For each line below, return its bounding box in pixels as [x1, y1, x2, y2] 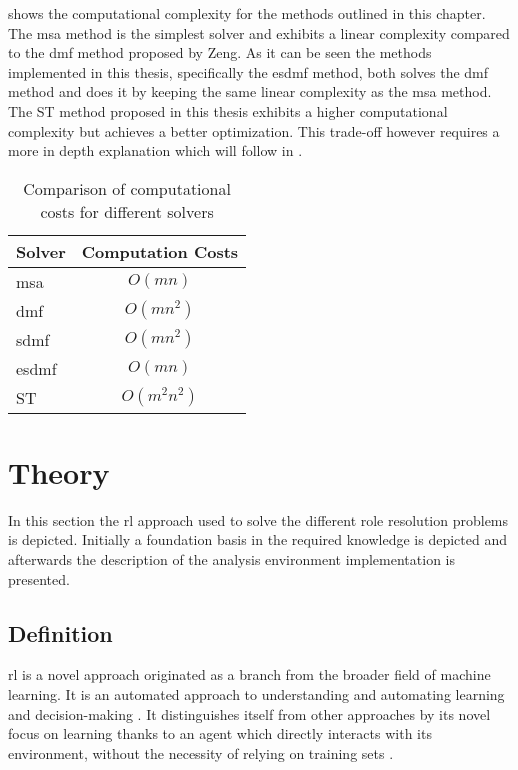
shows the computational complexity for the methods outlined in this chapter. [8, 3, 486, 23]
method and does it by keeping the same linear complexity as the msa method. [8, 81, 492, 102]
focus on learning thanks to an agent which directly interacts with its [8, 723, 432, 744]
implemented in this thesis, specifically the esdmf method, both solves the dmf [8, 61, 489, 82]
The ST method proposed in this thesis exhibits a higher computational [8, 100, 448, 121]
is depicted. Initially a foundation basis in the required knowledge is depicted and [8, 529, 507, 550]
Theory [8, 451, 110, 492]
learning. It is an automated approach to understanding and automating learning [8, 684, 505, 705]
